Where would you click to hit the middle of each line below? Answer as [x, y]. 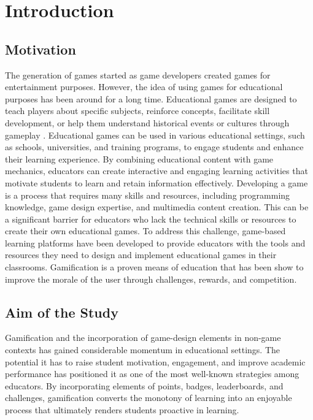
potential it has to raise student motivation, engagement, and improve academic [155, 361]
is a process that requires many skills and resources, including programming [148, 195]
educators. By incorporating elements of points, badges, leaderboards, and [144, 385]
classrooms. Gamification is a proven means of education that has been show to [154, 267]
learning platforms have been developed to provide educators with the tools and [155, 242]
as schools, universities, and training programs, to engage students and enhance [154, 147]
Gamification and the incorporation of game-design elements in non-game [143, 338]
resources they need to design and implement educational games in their [141, 255]
